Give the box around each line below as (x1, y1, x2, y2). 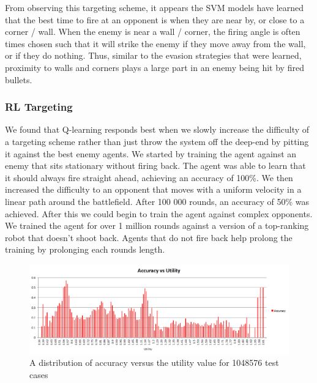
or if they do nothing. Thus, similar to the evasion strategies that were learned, (5, 49, 302, 62)
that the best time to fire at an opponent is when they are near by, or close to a (5, 13, 305, 26)
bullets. (5, 73, 32, 86)
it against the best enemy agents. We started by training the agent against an (5, 147, 297, 160)
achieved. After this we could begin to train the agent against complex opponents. (5, 207, 313, 220)
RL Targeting (5, 99, 73, 114)
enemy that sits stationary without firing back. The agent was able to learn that (5, 159, 306, 172)
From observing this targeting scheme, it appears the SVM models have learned (5, 1, 304, 13)
